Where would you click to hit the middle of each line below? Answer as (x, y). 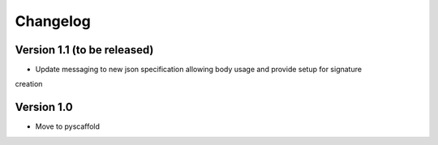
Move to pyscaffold (68, 126)
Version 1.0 (44, 107)
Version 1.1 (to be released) (84, 50)
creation (29, 84)
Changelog (53, 21)
